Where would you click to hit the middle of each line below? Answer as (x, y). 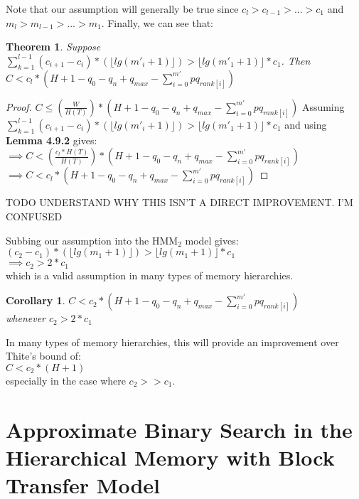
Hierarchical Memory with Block (170, 457)
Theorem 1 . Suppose (53, 47)
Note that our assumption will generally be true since (122, 9)
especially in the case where (66, 380)
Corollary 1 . (36, 300)
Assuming (323, 106)
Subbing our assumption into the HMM (92, 240)
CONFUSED (34, 216)
